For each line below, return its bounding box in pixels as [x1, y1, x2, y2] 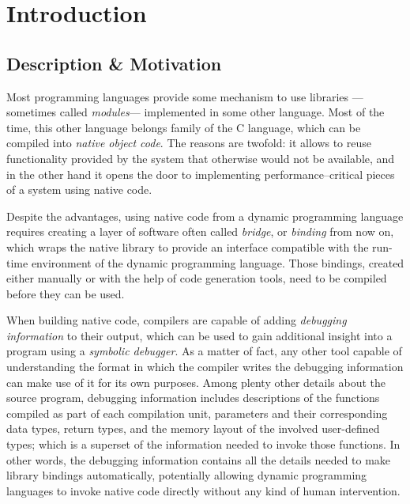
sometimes [6, 104, 57, 120]
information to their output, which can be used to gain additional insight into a [6, 327, 393, 343]
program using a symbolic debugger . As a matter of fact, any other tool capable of [6, 343, 402, 359]
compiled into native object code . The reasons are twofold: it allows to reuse [6, 135, 372, 151]
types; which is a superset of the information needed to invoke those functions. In [6, 436, 401, 453]
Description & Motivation [6, 51, 222, 75]
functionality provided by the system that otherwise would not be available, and [6, 150, 395, 166]
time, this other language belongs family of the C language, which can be [6, 119, 361, 135]
